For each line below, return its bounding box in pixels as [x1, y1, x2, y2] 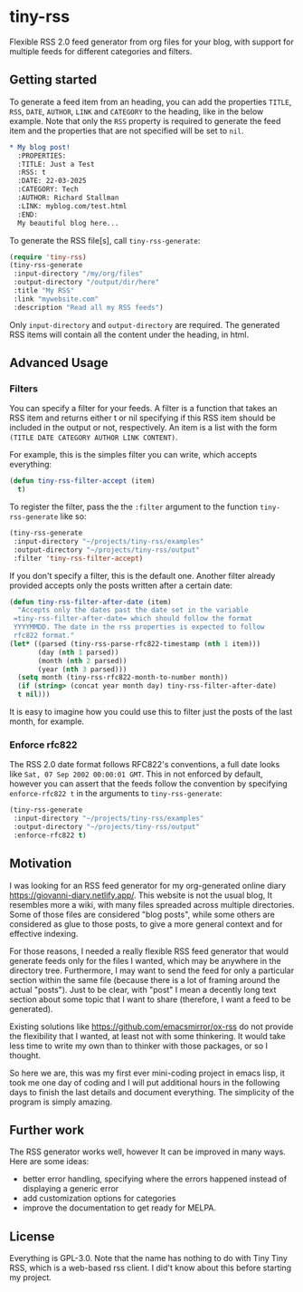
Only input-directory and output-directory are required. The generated [9, 319, 280, 330]
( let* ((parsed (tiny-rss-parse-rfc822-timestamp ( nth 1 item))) [9, 639, 260, 649]
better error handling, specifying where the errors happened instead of [22, 1173, 288, 1184]
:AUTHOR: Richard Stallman [17, 193, 119, 202]
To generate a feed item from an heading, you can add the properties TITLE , [9, 96, 292, 107]
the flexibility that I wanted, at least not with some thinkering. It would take [9, 1030, 287, 1041]
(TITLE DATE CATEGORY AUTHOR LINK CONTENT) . [9, 432, 178, 443]
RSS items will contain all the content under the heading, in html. [9, 329, 250, 340]
